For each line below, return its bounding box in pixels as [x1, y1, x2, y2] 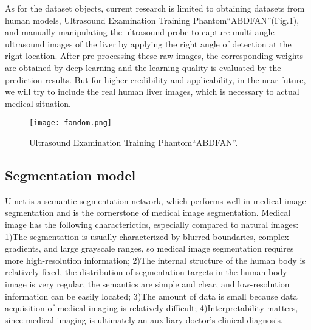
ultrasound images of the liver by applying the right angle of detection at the [5, 37, 292, 50]
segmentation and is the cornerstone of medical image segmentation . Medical [5, 206, 291, 219]
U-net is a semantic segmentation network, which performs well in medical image [5, 194, 306, 207]
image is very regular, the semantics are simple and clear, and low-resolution [5, 277, 290, 290]
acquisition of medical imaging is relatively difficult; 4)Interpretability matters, [5, 301, 298, 314]
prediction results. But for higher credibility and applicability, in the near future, [5, 73, 306, 86]
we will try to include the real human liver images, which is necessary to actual [5, 85, 299, 98]
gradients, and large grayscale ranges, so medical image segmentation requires [5, 242, 294, 255]
